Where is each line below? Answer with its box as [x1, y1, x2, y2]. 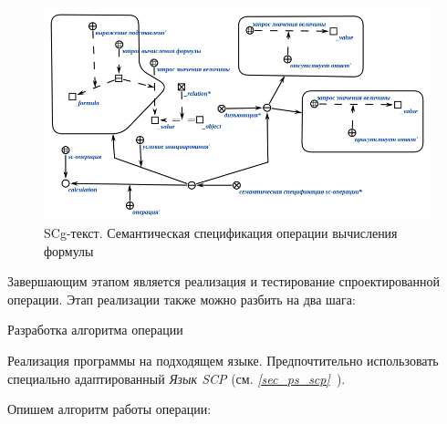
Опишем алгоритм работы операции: [7, 399, 212, 419]
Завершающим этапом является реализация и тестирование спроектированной [7, 272, 441, 291]
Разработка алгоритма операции [7, 320, 183, 339]
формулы [44, 241, 94, 260]
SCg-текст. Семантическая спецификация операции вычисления [44, 223, 398, 243]
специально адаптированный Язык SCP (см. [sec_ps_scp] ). [7, 368, 346, 388]
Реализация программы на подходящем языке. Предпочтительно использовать [7, 351, 439, 369]
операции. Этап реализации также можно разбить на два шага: [7, 289, 356, 308]
